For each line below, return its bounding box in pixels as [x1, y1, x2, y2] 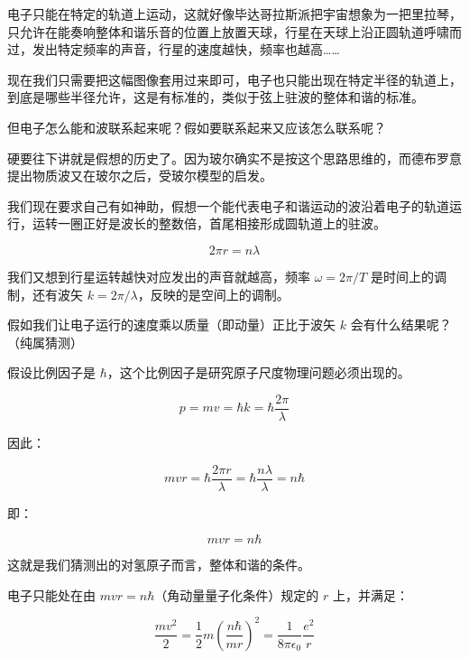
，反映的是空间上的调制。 [137, 284, 290, 303]
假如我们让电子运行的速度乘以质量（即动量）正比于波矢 [7, 315, 336, 334]
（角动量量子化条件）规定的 [154, 585, 319, 604]
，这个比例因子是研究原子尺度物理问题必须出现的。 [106, 363, 410, 382]
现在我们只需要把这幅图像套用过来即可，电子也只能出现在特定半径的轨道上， [7, 70, 462, 88]
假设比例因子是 [7, 363, 96, 382]
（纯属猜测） [7, 332, 83, 351]
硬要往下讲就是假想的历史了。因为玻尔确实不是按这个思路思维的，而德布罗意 [7, 148, 462, 167]
